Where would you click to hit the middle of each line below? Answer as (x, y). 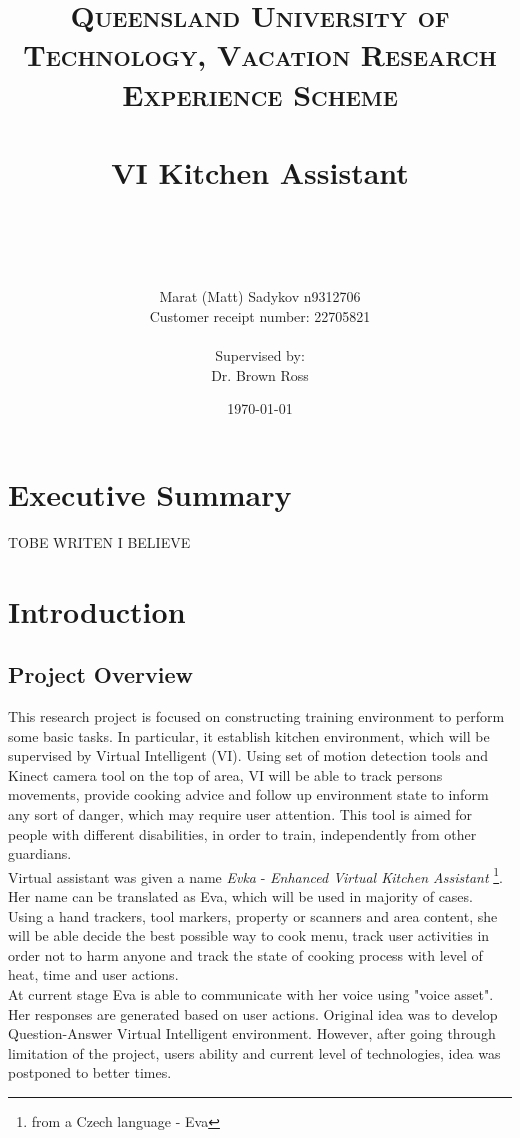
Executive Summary (150, 493)
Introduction (97, 610)
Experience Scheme (260, 93)
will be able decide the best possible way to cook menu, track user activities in (249, 935)
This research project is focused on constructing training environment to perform (256, 715)
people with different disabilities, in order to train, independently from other (242, 833)
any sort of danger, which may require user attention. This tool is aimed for (240, 813)
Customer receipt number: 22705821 (260, 315)
